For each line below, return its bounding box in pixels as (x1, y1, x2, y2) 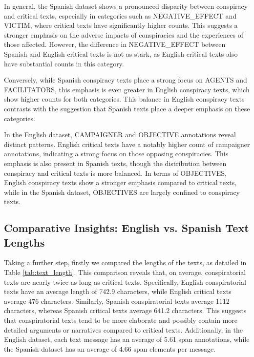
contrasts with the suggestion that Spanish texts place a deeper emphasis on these (4, 103, 250, 113)
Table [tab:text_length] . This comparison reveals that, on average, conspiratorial (4, 267, 246, 277)
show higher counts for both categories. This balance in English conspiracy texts (4, 94, 245, 104)
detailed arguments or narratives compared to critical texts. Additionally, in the (4, 324, 243, 335)
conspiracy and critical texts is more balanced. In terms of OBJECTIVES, (4, 168, 227, 178)
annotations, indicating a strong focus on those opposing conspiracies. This (4, 148, 229, 159)
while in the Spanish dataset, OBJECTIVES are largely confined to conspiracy (4, 187, 240, 197)
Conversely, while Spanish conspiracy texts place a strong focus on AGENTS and (4, 75, 247, 85)
